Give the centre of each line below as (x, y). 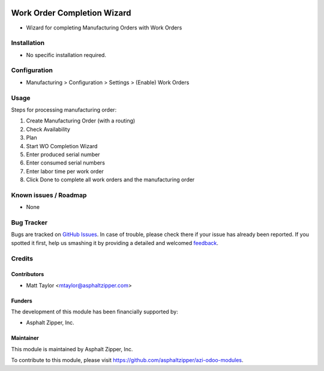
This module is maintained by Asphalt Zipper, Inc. (72, 349)
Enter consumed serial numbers (65, 163)
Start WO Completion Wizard (62, 146)
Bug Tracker (29, 222)
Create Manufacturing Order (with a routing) (81, 121)
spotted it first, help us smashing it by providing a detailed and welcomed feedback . (115, 243)
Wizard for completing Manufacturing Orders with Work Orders (104, 28)
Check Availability (48, 129)
